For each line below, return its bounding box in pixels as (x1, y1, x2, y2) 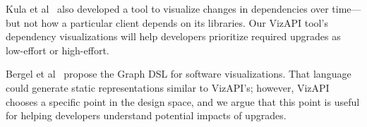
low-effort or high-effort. (6, 42, 109, 57)
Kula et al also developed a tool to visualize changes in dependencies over (6, 1, 329, 16)
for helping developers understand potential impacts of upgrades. (6, 108, 287, 123)
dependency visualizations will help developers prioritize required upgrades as (6, 29, 341, 44)
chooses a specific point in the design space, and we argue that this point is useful (6, 94, 360, 109)
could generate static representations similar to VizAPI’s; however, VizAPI (6, 80, 330, 95)
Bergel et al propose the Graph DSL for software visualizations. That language (6, 66, 351, 81)
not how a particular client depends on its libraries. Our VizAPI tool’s (23, 15, 328, 30)
